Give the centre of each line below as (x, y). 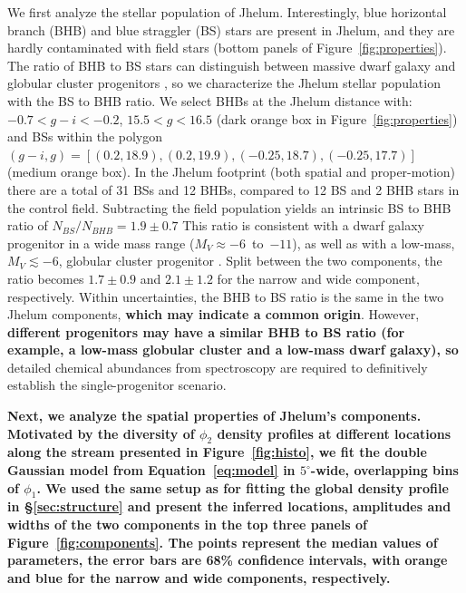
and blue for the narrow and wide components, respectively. (199, 577)
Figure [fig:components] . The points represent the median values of (223, 542)
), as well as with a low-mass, (374, 243)
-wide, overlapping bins (384, 470)
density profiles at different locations (334, 433)
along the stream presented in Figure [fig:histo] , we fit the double (217, 452)
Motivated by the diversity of (101, 433)
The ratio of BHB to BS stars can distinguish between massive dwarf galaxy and (232, 65)
